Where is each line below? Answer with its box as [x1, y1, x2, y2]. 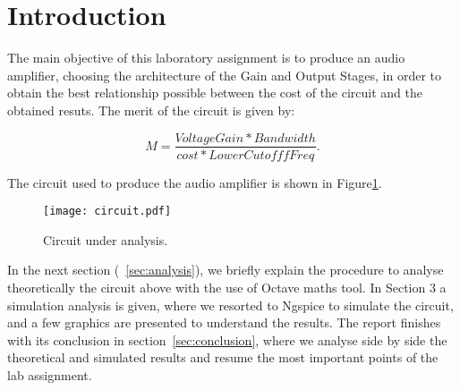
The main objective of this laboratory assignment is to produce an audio [7, 48, 405, 67]
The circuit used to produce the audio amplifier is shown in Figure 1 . [7, 173, 382, 191]
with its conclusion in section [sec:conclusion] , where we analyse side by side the [7, 330, 447, 349]
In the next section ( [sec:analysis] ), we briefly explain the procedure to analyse [7, 260, 444, 279]
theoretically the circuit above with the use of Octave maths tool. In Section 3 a [7, 278, 447, 296]
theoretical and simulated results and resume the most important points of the [7, 348, 439, 367]
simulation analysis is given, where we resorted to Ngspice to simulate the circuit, [7, 295, 454, 314]
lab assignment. [7, 365, 92, 384]
